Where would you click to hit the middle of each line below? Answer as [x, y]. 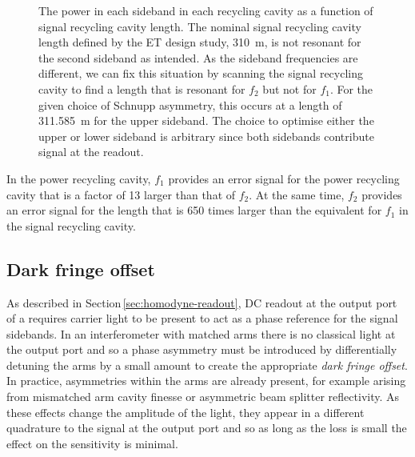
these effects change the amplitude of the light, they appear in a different [186, 412]
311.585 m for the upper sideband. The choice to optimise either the [206, 120]
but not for [289, 88]
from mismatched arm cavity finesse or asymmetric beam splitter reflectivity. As [203, 397]
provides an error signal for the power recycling [284, 178]
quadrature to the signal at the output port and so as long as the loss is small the [207, 428]
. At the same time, [297, 194]
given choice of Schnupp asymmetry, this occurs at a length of [190, 104]
